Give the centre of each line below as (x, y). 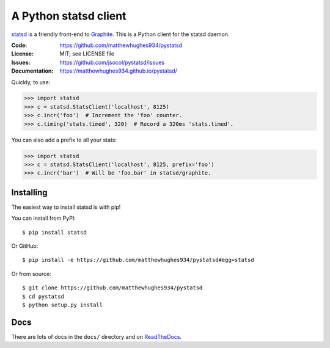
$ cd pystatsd (43, 296)
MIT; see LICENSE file (87, 54)
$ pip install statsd (54, 232)
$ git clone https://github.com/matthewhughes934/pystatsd (112, 288)
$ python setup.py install (63, 305)
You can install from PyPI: (43, 218)
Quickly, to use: (31, 82)
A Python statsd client (69, 16)
